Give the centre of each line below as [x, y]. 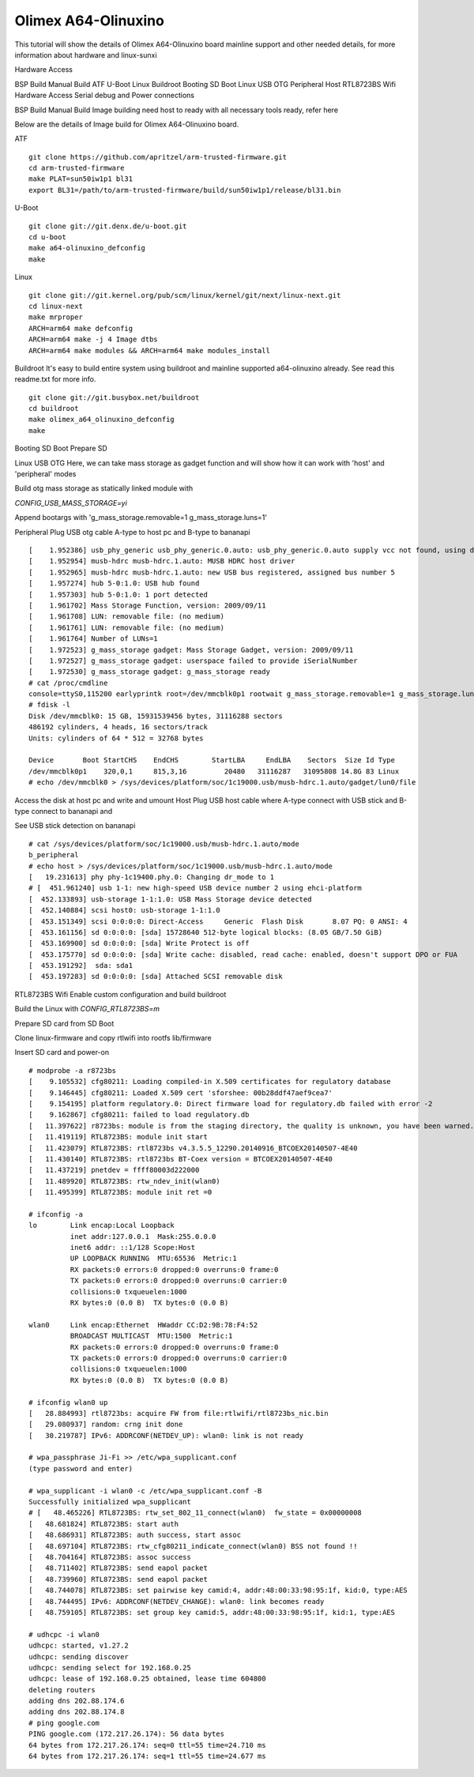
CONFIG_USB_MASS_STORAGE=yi [71, 503]
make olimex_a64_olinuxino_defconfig [102, 420]
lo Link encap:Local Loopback [102, 1225]
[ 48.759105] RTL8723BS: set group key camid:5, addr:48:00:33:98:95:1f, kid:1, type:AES [212, 1612]
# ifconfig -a [56, 1214]
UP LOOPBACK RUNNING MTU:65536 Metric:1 [153, 1259]
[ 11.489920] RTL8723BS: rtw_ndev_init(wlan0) [124, 1181]
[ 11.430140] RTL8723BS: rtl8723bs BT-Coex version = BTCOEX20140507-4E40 [181, 1159]
